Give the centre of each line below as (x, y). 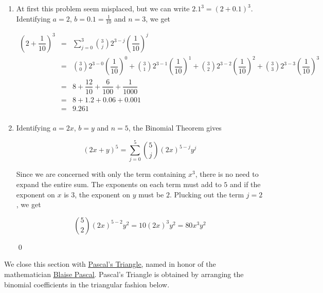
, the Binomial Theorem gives (175, 127)
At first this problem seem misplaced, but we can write (103, 8)
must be (151, 194)
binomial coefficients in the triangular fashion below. (87, 284)
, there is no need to (227, 174)
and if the (245, 184)
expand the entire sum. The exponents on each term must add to (119, 184)
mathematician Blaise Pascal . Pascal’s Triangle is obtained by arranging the (124, 274)
